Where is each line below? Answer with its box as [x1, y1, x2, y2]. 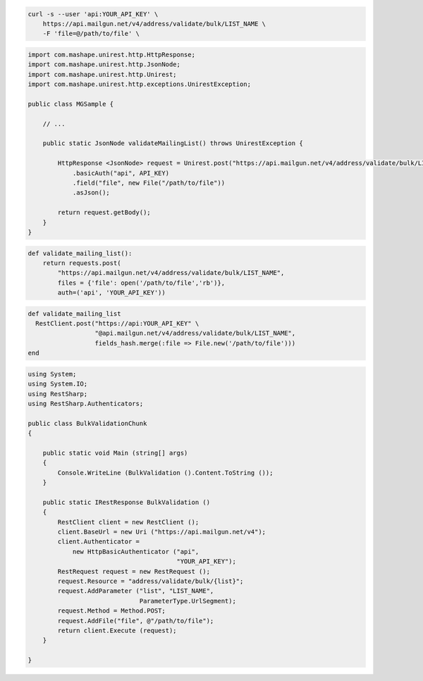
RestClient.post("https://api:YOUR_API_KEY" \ [35, 319, 200, 328]
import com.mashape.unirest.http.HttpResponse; [27, 50, 195, 59]
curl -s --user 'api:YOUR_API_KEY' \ [27, 10, 159, 18]
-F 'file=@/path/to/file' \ [42, 30, 140, 38]
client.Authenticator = [57, 538, 140, 546]
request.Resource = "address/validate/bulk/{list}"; [57, 577, 244, 585]
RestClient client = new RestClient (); [57, 518, 200, 526]
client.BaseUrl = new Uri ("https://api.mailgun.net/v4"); [57, 528, 266, 536]
